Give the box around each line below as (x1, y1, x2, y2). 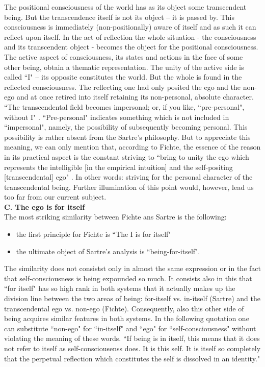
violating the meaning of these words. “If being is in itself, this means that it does (4, 333, 260, 344)
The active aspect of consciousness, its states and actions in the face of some (4, 51, 243, 62)
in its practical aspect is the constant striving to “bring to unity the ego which (4, 151, 249, 162)
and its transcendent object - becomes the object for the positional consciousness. (4, 41, 258, 52)
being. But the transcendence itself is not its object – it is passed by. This (4, 11, 234, 22)
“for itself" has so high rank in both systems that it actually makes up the (4, 283, 235, 293)
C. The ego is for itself (4, 201, 85, 212)
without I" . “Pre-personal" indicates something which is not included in (4, 111, 229, 122)
